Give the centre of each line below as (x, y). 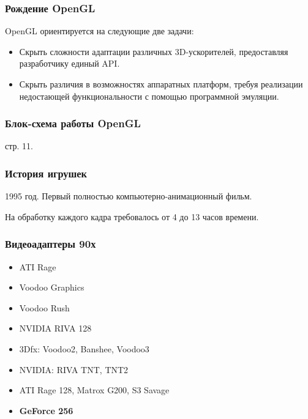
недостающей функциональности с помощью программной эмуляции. (149, 96)
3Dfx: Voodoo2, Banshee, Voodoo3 (84, 349)
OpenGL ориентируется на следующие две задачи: (100, 31)
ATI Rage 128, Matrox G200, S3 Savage (94, 390)
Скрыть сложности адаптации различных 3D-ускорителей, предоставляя (154, 51)
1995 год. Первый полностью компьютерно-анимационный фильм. (129, 196)
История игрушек (46, 173)
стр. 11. (19, 146)
